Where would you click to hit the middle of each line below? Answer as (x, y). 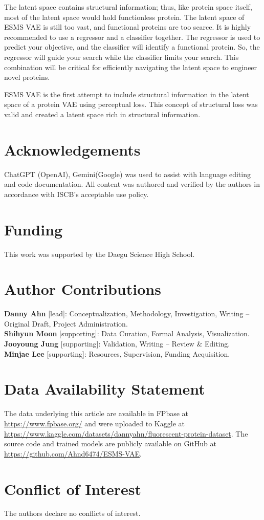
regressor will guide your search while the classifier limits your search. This (122, 57)
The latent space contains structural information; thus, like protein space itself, (128, 7)
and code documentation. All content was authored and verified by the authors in (132, 184)
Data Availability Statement (105, 389)
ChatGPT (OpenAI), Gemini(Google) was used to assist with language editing (127, 174)
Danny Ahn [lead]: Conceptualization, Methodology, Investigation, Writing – (127, 313)
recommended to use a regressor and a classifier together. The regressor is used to (132, 37)
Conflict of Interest (73, 489)
